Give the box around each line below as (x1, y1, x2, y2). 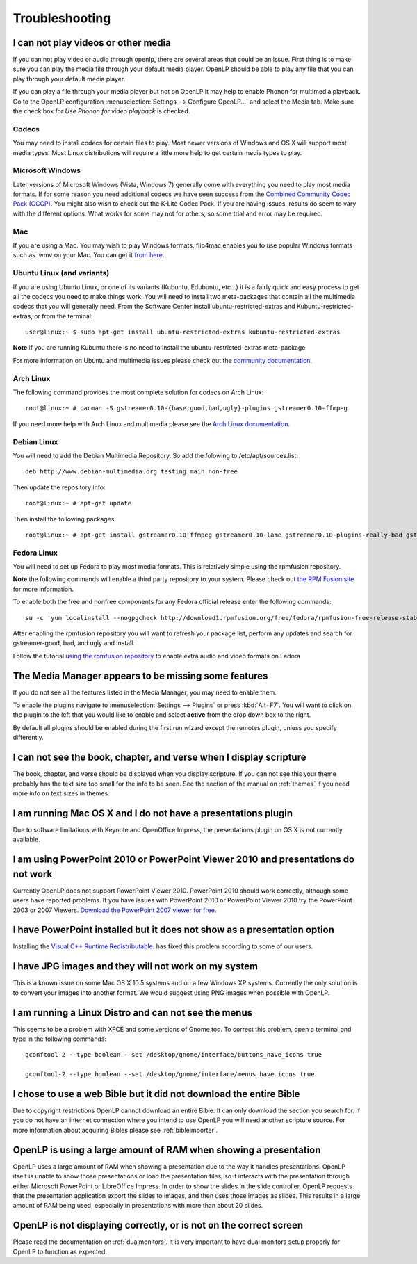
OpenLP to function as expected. (13, 1247, 108, 1256)
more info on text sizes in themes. (13, 789, 111, 797)
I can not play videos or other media (13, 37, 172, 49)
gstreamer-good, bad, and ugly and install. (13, 639, 136, 647)
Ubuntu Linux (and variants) (13, 268, 110, 278)
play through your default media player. (13, 74, 126, 83)
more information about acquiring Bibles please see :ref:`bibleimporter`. (13, 1126, 218, 1134)
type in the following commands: (13, 1035, 107, 1043)
